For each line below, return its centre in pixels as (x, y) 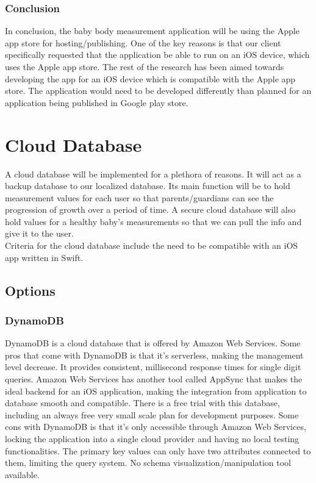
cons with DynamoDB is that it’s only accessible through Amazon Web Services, (156, 427)
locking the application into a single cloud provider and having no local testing (152, 438)
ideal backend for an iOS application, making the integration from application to (156, 391)
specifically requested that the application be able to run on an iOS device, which (157, 55)
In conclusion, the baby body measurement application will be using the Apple (152, 31)
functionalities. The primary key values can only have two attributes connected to (158, 450)
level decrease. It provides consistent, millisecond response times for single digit (153, 367)
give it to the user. (39, 233)
